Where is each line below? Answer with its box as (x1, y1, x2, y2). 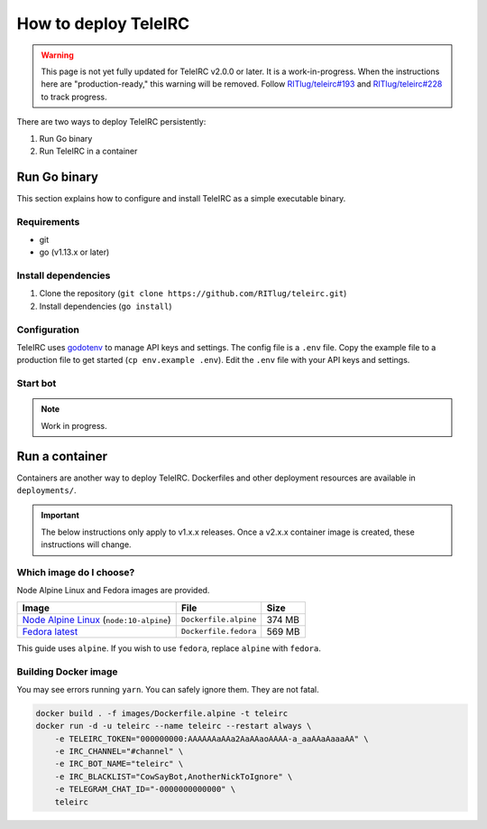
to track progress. (41, 91, 107, 102)
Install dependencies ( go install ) (39, 301, 172, 312)
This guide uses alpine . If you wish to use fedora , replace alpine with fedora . (16, 642, 322, 654)
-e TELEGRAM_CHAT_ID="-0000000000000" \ (54, 784, 236, 795)
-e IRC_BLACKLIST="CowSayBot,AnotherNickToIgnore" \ (54, 771, 293, 781)
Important (41, 510, 80, 521)
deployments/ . (16, 485, 77, 496)
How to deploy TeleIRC (16, 14, 190, 33)
